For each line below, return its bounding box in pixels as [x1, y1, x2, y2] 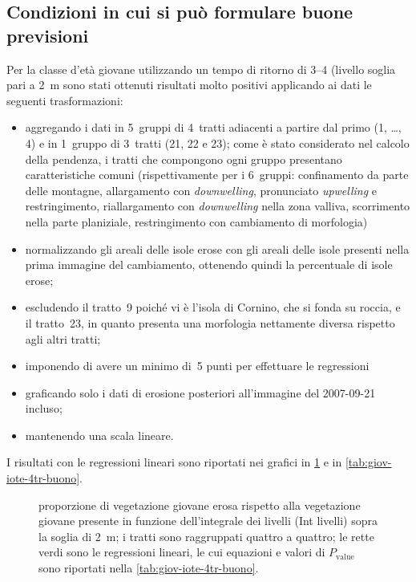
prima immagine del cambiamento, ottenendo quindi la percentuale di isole [25, 256, 393, 273]
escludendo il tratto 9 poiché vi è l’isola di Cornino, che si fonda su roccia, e [25, 299, 401, 315]
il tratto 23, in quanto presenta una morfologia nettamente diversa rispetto [25, 314, 395, 331]
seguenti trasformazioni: [6, 92, 123, 108]
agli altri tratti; [25, 330, 101, 347]
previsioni [6, 22, 89, 47]
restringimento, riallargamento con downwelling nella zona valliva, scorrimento [25, 197, 410, 214]
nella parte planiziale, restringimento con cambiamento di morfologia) [25, 213, 368, 230]
